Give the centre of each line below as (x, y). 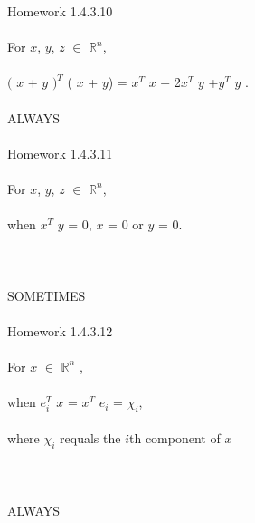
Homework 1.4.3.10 (60, 11)
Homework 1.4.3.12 (60, 330)
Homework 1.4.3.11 (60, 153)
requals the (90, 438)
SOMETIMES (47, 295)
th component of (175, 438)
